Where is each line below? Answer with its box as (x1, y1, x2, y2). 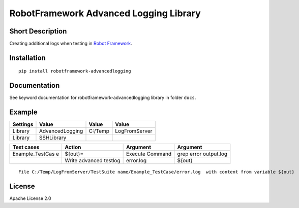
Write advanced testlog (64, 157, 121, 164)
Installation (9, 53, 46, 62)
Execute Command (126, 150, 172, 157)
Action (64, 144, 81, 151)
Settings (12, 121, 34, 128)
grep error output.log (177, 150, 228, 157)
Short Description (9, 27, 67, 36)
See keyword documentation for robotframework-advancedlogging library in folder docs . (9, 94, 196, 101)
